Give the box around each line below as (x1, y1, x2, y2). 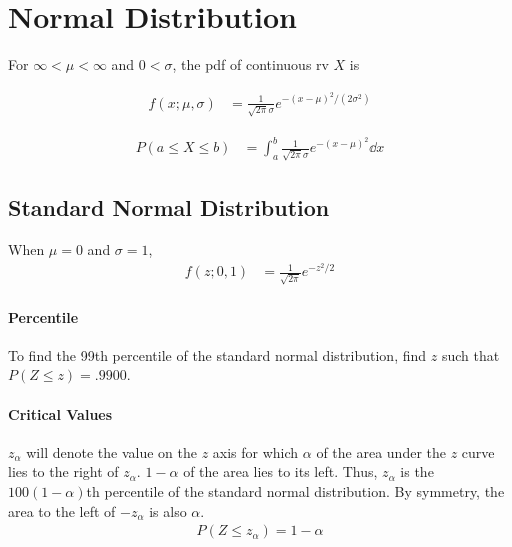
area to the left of (8, 500, 116, 521)
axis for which (212, 441, 299, 462)
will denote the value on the (26, 441, 197, 462)
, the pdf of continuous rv (172, 54, 329, 75)
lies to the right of (8, 461, 119, 482)
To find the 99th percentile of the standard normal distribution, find (8, 344, 427, 365)
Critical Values (8, 403, 113, 424)
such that (441, 344, 500, 365)
